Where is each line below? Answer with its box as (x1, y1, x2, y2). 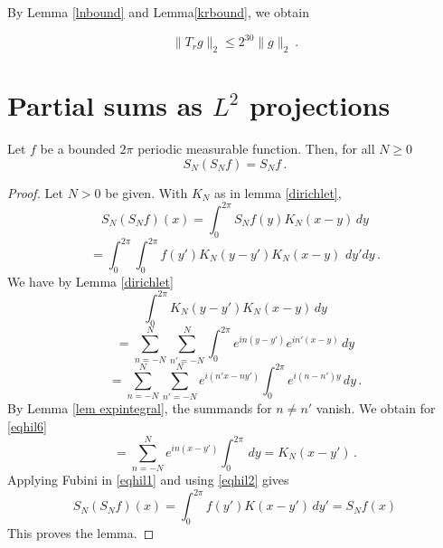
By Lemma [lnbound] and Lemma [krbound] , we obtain (7, 3, 309, 21)
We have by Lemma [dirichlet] (7, 271, 174, 290)
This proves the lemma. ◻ (7, 524, 155, 543)
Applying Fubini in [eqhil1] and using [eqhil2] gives (7, 470, 289, 489)
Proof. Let (7, 183, 63, 202)
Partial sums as (7, 87, 203, 124)
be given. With (105, 183, 188, 202)
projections (249, 87, 391, 124)
